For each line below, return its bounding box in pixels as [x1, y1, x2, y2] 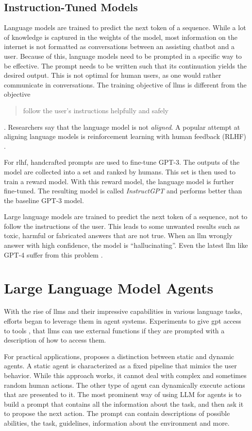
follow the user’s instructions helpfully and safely [23, 105, 168, 115]
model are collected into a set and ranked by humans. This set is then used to [4, 166, 235, 176]
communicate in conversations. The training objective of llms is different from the [4, 79, 247, 89]
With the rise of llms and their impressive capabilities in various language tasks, [4, 306, 242, 316]
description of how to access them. [4, 335, 106, 345]
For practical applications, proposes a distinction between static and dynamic [4, 351, 235, 361]
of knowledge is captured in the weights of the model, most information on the [4, 32, 237, 42]
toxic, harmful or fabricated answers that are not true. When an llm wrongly [4, 230, 233, 241]
